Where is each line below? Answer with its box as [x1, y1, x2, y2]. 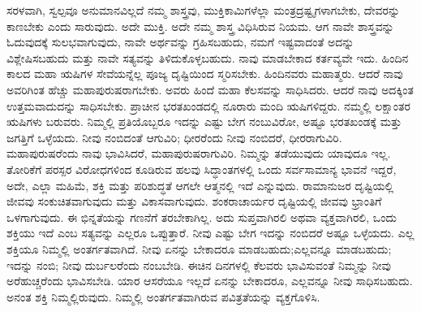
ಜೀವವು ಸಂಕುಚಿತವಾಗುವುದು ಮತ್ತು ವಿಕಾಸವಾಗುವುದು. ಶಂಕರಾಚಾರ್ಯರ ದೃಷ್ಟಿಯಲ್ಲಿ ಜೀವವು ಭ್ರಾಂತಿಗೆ [6, 193, 382, 210]
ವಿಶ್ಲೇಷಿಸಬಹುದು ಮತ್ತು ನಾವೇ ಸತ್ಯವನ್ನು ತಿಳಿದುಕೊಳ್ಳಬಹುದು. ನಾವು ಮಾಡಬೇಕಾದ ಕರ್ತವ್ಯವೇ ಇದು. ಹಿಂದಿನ [6, 49, 409, 66]
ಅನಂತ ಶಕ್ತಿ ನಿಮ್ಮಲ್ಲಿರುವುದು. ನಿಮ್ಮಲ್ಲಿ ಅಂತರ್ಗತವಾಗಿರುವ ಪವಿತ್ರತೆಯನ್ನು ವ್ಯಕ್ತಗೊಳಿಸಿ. [6, 288, 320, 305]
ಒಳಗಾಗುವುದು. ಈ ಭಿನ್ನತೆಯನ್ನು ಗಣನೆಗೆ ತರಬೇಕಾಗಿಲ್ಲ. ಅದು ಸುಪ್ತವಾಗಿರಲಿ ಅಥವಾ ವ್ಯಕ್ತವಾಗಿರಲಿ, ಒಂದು [6, 208, 397, 225]
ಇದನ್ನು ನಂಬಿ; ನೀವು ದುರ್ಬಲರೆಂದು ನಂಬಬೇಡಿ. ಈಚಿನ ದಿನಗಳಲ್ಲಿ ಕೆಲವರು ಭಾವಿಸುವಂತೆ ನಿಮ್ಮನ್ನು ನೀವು [6, 256, 391, 273]
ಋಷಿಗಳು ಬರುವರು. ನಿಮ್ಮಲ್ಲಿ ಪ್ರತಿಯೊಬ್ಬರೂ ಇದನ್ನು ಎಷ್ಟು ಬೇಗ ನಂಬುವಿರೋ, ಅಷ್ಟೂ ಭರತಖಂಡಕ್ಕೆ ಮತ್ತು [6, 113, 402, 130]
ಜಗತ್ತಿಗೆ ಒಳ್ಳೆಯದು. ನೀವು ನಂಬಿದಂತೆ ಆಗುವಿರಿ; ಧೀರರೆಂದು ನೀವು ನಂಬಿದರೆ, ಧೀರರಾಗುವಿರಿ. [6, 128, 342, 145]
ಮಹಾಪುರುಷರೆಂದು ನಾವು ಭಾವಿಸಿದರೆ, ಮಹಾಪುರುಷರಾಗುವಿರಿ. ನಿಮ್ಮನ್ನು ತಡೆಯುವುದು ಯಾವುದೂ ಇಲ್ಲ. [6, 145, 391, 162]
